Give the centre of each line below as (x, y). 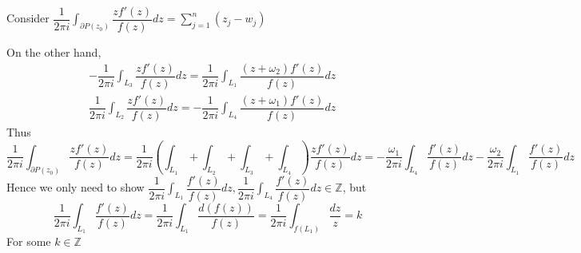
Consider (28, 18)
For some (29, 241)
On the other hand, (54, 52)
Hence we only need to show (76, 187)
